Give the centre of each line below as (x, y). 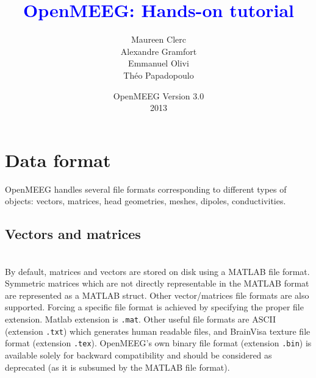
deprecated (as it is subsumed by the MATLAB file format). (117, 367)
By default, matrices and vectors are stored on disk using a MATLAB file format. (157, 271)
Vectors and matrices (73, 234)
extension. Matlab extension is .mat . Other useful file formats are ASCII (141, 319)
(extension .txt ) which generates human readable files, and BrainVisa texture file (158, 331)
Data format (58, 159)
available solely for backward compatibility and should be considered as (138, 355)
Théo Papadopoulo (159, 75)
